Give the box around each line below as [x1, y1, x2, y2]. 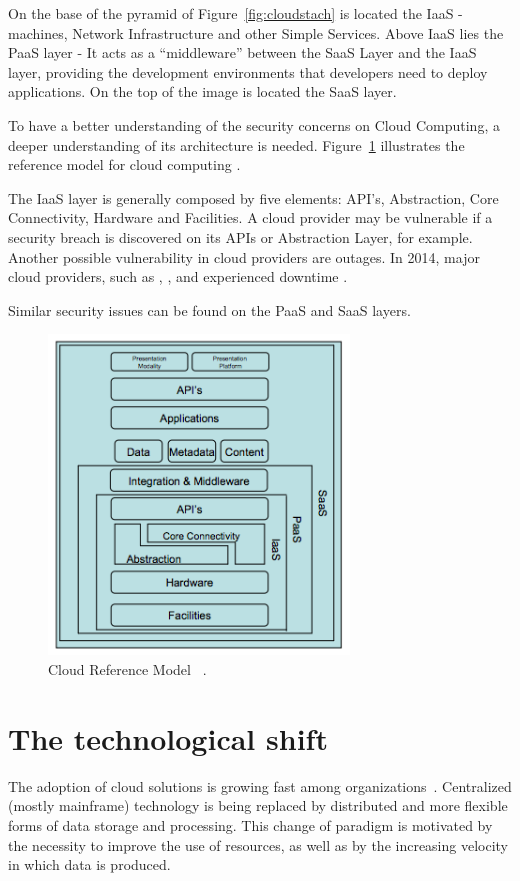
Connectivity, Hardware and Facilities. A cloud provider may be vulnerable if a [8, 207, 493, 228]
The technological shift [8, 717, 328, 758]
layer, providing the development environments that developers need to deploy [8, 61, 488, 82]
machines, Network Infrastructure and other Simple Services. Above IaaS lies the [8, 22, 504, 43]
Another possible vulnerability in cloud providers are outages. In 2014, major [8, 246, 480, 267]
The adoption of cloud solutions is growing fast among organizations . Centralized [8, 775, 512, 796]
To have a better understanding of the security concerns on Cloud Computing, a [8, 114, 500, 135]
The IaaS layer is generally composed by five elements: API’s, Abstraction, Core [8, 187, 499, 208]
